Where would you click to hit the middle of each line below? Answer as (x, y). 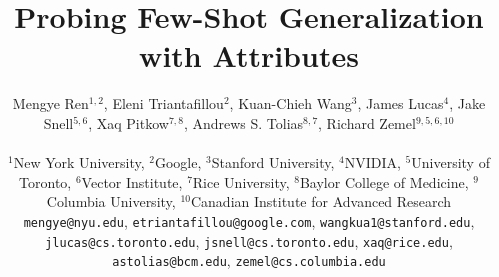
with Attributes (249, 55)
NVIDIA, (372, 162)
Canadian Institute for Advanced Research (321, 201)
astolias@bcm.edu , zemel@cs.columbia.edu (249, 260)
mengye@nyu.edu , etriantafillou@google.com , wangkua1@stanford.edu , (249, 220)
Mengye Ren (50, 103)
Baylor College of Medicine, (384, 181)
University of (450, 162)
